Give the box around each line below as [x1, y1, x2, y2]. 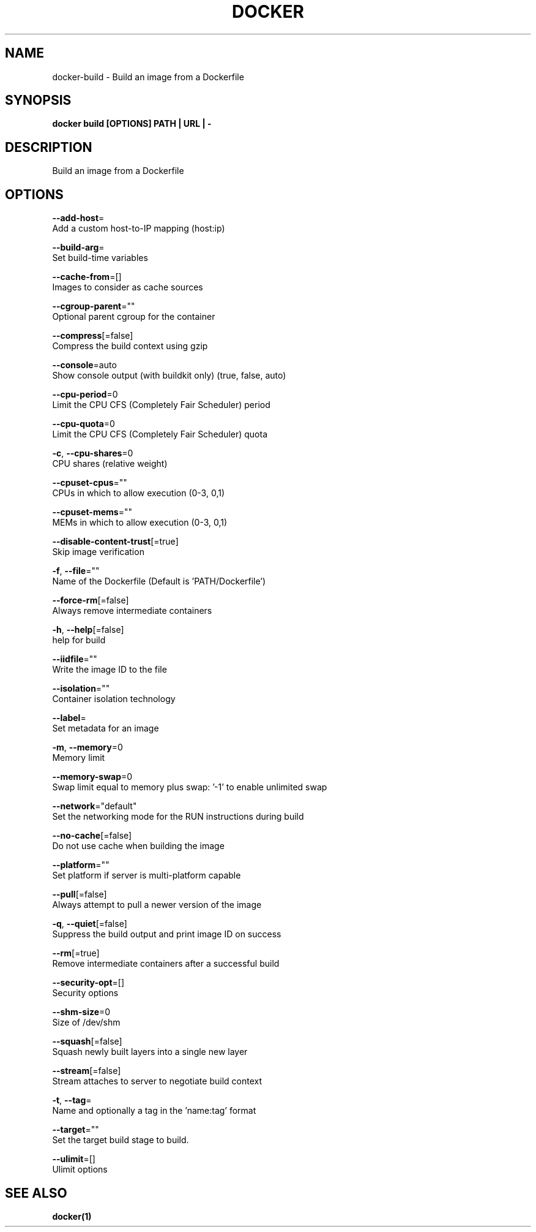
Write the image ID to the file [52, 664, 167, 675]
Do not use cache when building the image [52, 841, 225, 852]
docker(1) [52, 1211, 92, 1222]
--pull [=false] [52, 889, 107, 900]
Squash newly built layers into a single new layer [52, 1046, 248, 1057]
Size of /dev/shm [52, 1017, 121, 1028]
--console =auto [52, 360, 117, 371]
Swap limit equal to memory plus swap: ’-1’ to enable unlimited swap [52, 782, 327, 793]
